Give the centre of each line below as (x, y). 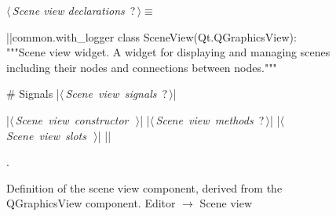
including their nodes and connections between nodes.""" (142, 67)
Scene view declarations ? (74, 10)
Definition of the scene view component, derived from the (144, 187)
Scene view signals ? (117, 94)
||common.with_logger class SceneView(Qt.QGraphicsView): (152, 36)
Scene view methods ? (210, 119)
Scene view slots (46, 135)
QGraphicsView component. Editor (91, 203)
